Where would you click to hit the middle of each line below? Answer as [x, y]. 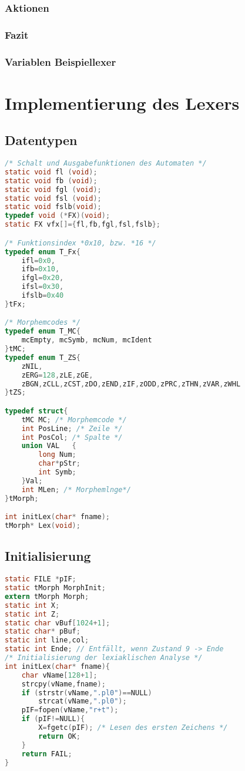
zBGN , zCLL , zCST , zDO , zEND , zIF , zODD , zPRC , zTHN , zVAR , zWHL [131, 384]
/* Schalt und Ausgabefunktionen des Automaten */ [106, 164]
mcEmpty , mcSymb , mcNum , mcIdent [87, 340]
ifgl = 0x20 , [43, 278]
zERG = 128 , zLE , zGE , [57, 375]
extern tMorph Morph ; [47, 596]
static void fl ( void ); [51, 172]
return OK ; [59, 736]
